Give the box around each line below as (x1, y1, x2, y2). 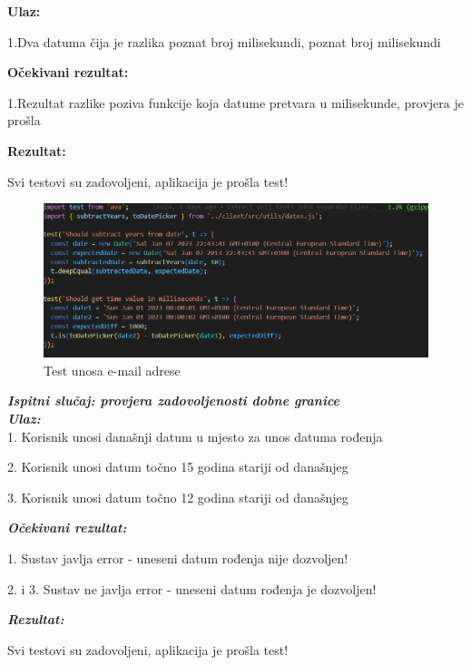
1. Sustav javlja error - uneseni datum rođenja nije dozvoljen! (7, 548, 348, 567)
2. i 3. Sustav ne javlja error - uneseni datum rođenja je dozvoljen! (7, 579, 377, 598)
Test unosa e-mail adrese (44, 360, 181, 379)
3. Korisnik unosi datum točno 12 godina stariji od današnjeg (7, 487, 348, 506)
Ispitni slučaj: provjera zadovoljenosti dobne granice (7, 391, 339, 410)
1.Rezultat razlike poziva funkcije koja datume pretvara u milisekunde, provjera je (7, 93, 464, 112)
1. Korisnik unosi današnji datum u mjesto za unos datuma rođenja (7, 426, 383, 445)
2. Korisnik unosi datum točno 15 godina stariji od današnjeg (7, 457, 348, 476)
